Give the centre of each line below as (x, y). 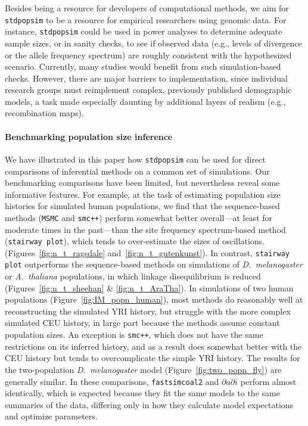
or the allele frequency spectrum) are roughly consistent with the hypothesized (148, 55)
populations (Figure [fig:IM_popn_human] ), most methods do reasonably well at (154, 299)
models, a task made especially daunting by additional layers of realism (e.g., (145, 101)
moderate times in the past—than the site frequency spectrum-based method (145, 229)
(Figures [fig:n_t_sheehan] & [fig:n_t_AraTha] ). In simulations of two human (149, 287)
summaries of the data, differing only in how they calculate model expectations (149, 404)
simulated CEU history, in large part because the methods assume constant (142, 323)
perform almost (268, 381)
